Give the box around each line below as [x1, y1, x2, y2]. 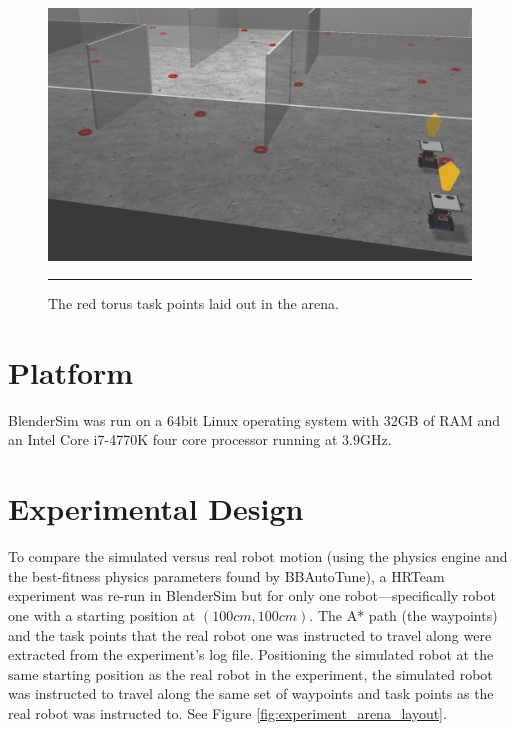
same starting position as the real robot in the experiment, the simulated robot [8, 663, 493, 684]
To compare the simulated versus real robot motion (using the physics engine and [8, 546, 508, 567]
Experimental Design [8, 488, 304, 529]
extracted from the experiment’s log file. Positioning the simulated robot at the [8, 644, 494, 665]
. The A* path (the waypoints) [309, 604, 498, 625]
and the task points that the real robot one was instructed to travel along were [8, 624, 492, 645]
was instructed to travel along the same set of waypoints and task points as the [8, 683, 494, 704]
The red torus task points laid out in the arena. [48, 293, 339, 314]
